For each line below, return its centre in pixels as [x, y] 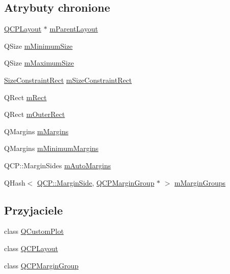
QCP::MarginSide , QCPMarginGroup [96, 182]
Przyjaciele [34, 210]
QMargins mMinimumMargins [51, 148]
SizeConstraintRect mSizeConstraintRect [68, 80]
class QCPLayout [31, 248]
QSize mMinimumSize [38, 45]
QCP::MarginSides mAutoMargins [57, 165]
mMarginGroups [200, 182]
